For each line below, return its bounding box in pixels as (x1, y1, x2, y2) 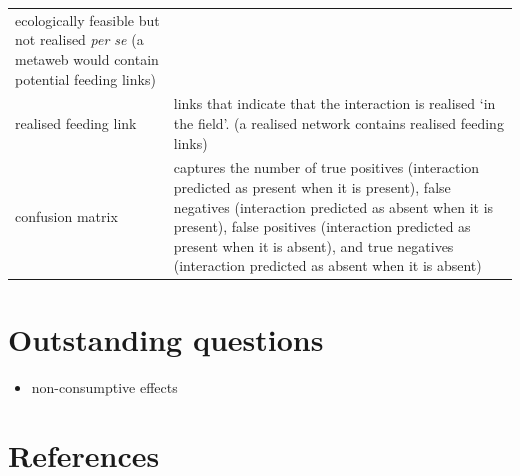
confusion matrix (15, 206, 118, 227)
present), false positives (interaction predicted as (173, 216, 471, 237)
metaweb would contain (15, 48, 159, 69)
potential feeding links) (15, 68, 156, 89)
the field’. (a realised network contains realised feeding (173, 112, 504, 133)
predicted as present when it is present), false (173, 177, 451, 197)
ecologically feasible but (15, 9, 160, 30)
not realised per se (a (15, 29, 144, 50)
